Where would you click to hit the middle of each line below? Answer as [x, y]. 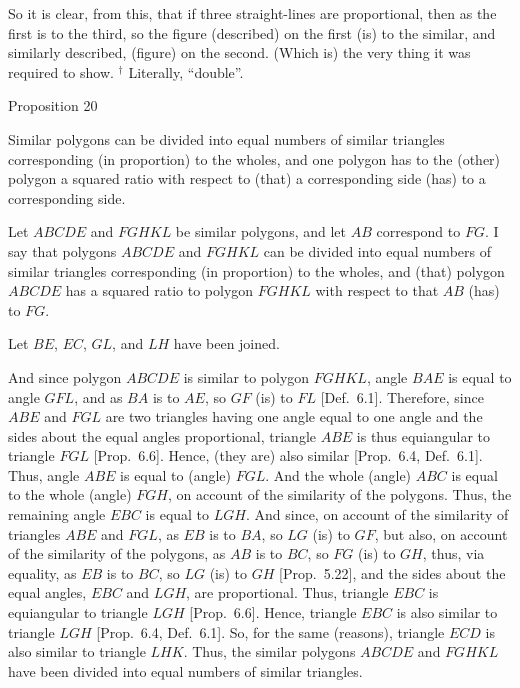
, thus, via [453, 553]
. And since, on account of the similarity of [377, 514]
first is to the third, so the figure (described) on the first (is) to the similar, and [252, 32]
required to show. [61, 71]
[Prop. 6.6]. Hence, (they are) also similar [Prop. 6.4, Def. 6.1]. [288, 455]
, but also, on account [441, 533]
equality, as [42, 572]
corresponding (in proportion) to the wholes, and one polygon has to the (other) [254, 158]
